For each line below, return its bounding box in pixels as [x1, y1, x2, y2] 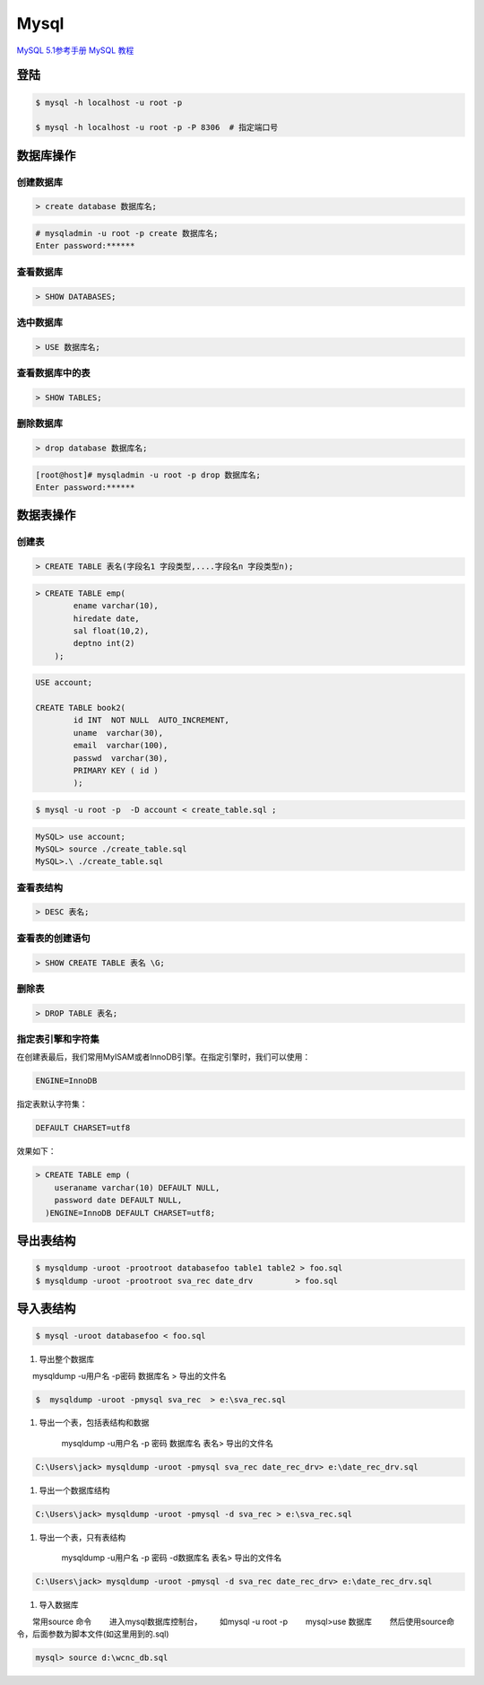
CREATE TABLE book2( [35, 703, 125, 713]
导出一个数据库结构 [39, 1485, 110, 1496]
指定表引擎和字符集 [16, 1033, 100, 1045]
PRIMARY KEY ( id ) [73, 765, 159, 775]
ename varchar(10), [73, 601, 159, 611]
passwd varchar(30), [73, 753, 169, 763]
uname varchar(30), [73, 728, 164, 738]
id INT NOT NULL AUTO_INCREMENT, [73, 715, 230, 726]
